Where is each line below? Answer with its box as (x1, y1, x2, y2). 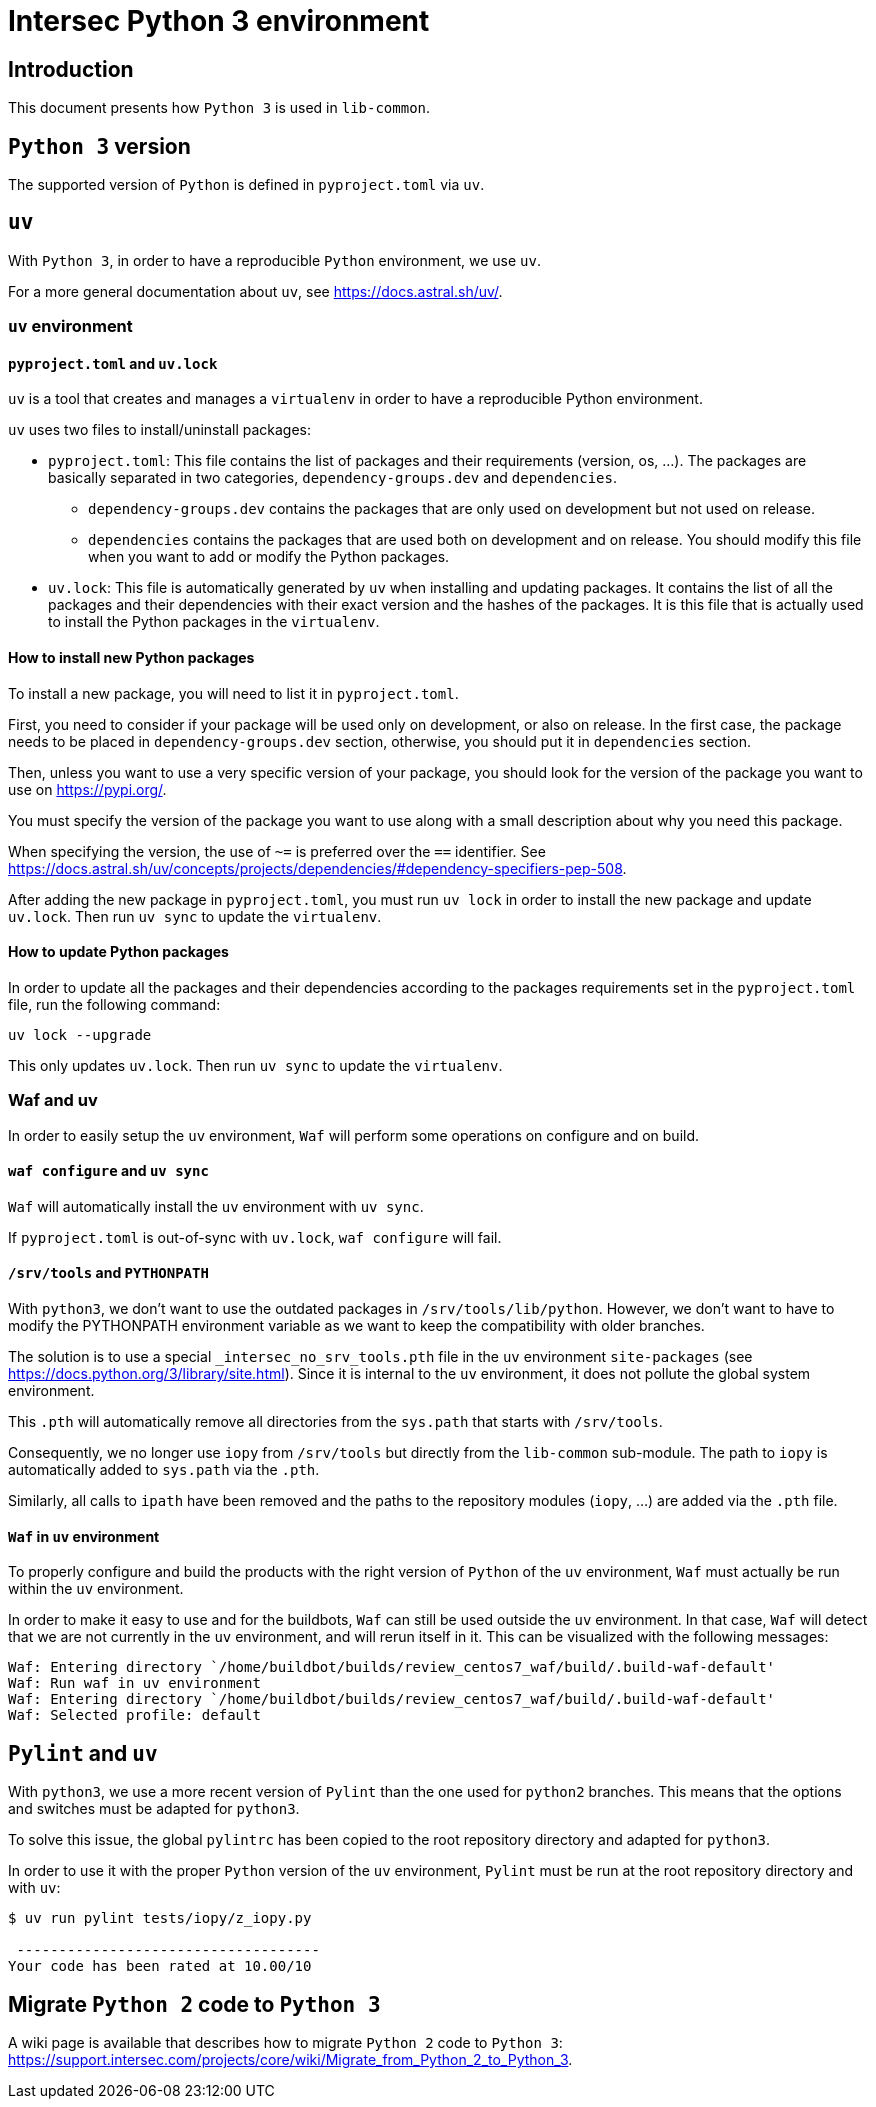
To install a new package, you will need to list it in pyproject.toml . (8, 684, 459, 702)
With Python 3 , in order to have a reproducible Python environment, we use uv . (8, 251, 542, 269)
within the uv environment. (8, 1580, 184, 1598)
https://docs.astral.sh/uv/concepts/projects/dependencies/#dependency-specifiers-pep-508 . (8, 859, 627, 877)
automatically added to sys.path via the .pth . (8, 1461, 320, 1479)
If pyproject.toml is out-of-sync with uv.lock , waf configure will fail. (8, 1228, 502, 1246)
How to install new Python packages (8, 649, 255, 667)
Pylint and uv (8, 1740, 158, 1766)
